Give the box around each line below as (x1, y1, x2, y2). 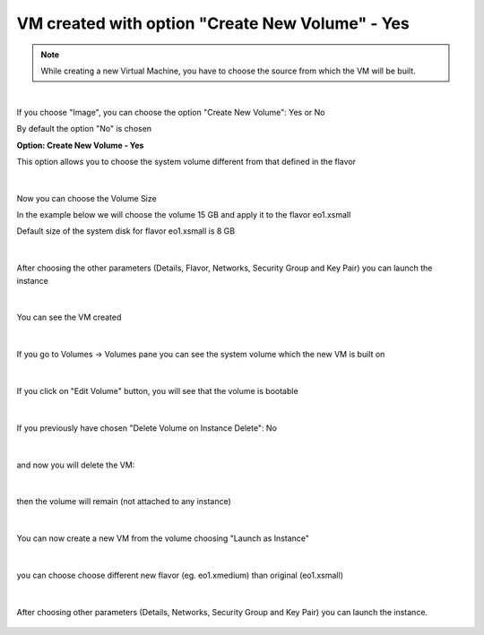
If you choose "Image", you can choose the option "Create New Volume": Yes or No (16, 107, 325, 117)
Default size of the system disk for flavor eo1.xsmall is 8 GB (16, 226, 236, 236)
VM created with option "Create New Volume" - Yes (16, 13, 410, 33)
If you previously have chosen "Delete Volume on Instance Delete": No (16, 422, 278, 433)
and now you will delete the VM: (16, 459, 135, 470)
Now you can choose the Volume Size (16, 193, 157, 203)
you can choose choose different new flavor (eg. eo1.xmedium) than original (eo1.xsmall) (16, 570, 344, 580)
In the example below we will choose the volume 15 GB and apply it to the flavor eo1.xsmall (16, 210, 351, 220)
